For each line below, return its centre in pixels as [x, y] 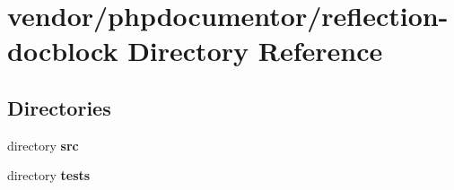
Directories [59, 107]
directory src [43, 145]
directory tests [49, 175]
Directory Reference [255, 51]
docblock [63, 51]
